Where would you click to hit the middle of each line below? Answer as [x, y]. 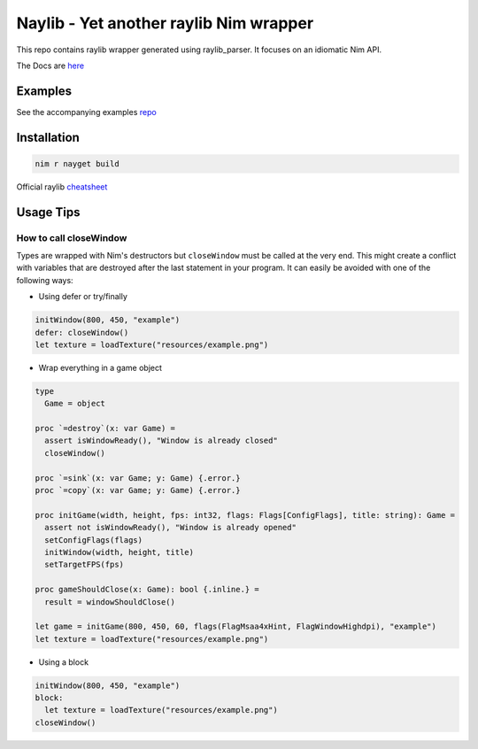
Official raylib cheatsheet [62, 187]
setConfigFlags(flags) [94, 540]
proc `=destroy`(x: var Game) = [105, 429]
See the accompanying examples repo [86, 112]
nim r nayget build [77, 163]
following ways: [45, 280]
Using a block [63, 662]
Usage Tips [48, 212]
